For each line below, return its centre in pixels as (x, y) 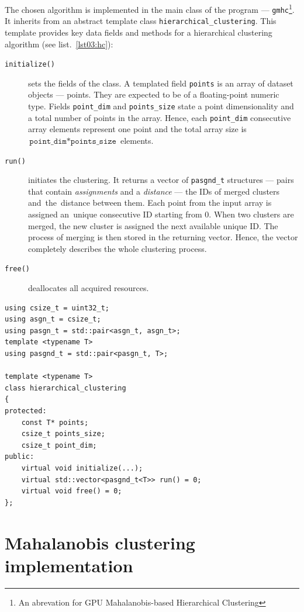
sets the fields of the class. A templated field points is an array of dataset (161, 83)
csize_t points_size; (63, 434)
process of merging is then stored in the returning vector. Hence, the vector (163, 237)
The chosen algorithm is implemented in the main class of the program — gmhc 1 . (150, 8)
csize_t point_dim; (59, 445)
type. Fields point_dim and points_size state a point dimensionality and (161, 106)
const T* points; (55, 422)
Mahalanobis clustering (100, 542)
